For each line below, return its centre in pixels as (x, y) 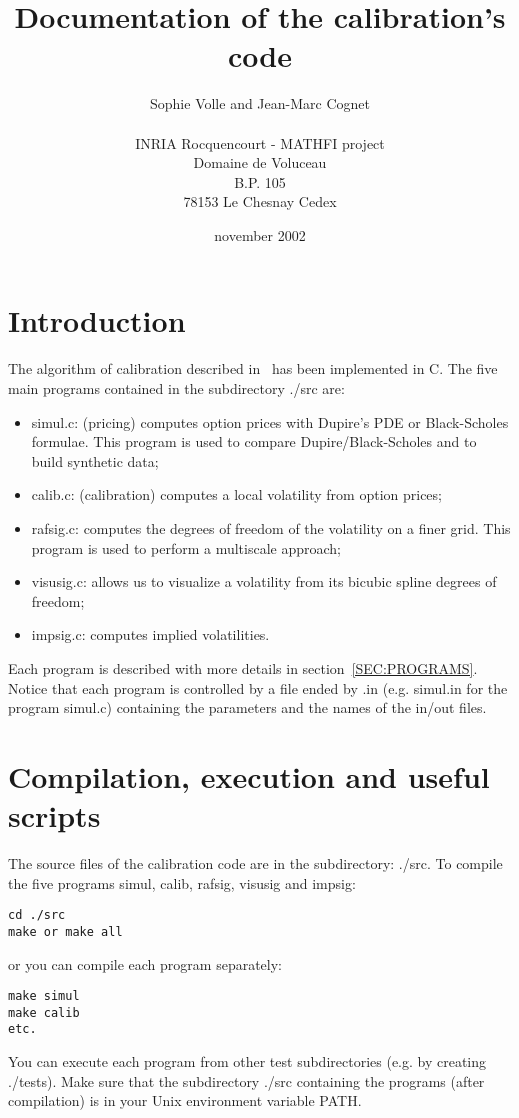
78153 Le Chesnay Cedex (260, 201)
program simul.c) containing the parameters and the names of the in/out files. (247, 707)
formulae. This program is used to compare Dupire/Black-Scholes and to (254, 441)
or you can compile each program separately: (145, 963)
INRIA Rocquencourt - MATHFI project (260, 142)
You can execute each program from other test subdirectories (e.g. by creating (247, 1061)
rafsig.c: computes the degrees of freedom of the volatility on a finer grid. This (271, 527)
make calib (44, 1012)
